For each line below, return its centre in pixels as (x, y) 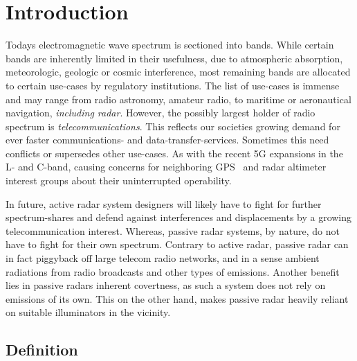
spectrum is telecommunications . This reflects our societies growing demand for (173, 126)
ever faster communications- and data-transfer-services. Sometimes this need (167, 140)
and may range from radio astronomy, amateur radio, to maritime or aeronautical (178, 99)
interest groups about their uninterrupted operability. (119, 180)
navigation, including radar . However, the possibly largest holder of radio (161, 113)
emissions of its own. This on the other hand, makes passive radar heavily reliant (177, 298)
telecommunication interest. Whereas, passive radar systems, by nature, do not (173, 230)
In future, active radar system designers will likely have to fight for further (164, 203)
